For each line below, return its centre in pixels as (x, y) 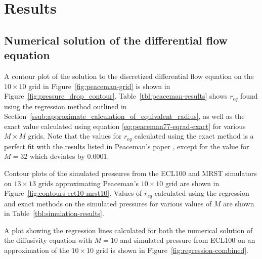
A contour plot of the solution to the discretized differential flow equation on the (129, 76)
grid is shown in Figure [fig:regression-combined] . (172, 250)
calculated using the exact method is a (194, 136)
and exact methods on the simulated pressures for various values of (108, 203)
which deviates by (57, 156)
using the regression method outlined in (65, 106)
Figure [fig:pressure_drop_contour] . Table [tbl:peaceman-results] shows (116, 96)
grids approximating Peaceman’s (89, 183)
